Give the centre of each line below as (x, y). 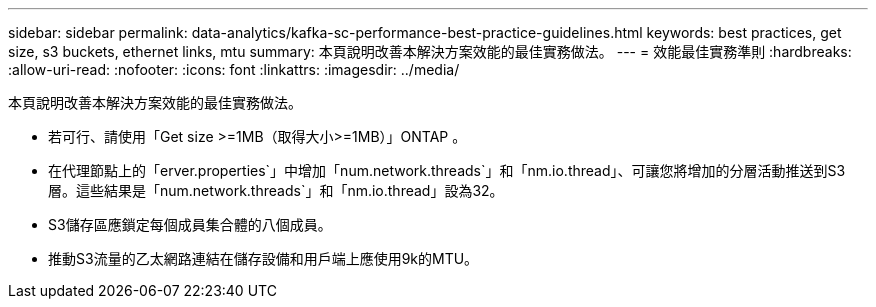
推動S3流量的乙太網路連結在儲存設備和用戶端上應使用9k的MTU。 (263, 258)
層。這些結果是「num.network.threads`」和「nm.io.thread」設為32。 (276, 190)
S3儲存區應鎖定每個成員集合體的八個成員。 (190, 224)
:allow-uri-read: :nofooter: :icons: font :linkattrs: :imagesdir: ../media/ (234, 69)
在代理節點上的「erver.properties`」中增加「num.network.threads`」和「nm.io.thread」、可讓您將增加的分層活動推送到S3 (447, 170)
